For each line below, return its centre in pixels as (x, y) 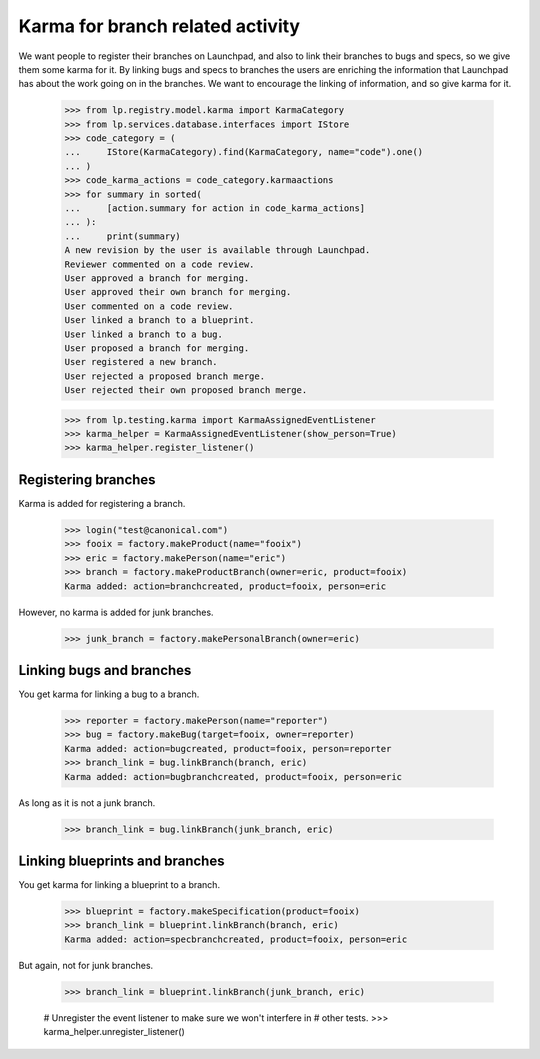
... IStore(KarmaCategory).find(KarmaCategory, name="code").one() (244, 152)
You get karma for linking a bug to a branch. (109, 694)
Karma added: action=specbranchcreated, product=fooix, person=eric (236, 939)
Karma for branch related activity (159, 26)
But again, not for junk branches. (86, 965)
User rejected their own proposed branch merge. (186, 390)
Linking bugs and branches (105, 670)
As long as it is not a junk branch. (87, 802)
